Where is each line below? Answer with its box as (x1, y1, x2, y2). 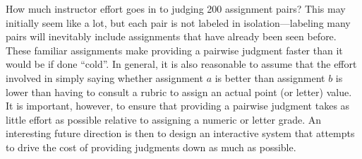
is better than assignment (215, 70, 325, 85)
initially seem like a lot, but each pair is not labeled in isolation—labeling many (6, 15, 351, 30)
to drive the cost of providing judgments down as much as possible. (6, 139, 296, 154)
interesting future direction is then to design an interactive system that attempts (6, 126, 355, 141)
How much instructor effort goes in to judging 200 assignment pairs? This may (6, 1, 346, 16)
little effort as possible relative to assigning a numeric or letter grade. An (6, 112, 322, 126)
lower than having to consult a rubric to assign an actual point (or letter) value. (6, 84, 352, 99)
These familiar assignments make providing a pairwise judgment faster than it (6, 42, 343, 57)
